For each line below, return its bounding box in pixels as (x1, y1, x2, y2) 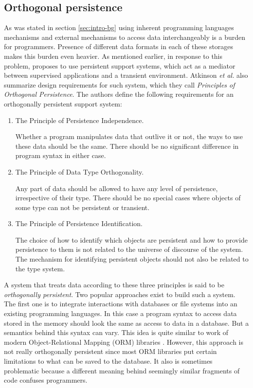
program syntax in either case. (15, 150, 106, 160)
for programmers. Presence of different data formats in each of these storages (4, 41, 234, 52)
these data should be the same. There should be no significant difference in (15, 141, 239, 151)
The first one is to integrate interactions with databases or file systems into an (4, 299, 237, 309)
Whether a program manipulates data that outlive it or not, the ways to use (15, 131, 243, 141)
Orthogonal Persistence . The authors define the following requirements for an (4, 89, 234, 99)
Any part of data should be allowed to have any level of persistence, (15, 183, 218, 193)
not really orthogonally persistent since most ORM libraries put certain (4, 346, 217, 356)
